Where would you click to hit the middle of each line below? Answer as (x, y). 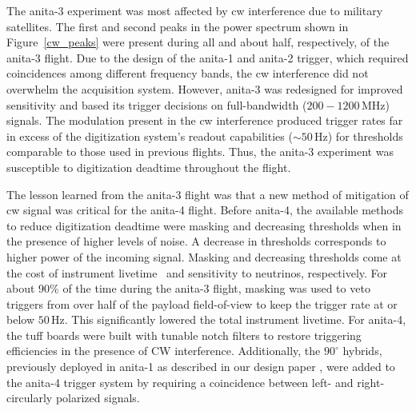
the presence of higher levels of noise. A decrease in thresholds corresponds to (196, 241)
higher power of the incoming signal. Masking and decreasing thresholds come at (204, 256)
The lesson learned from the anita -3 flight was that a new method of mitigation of (208, 194)
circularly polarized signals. (73, 398)
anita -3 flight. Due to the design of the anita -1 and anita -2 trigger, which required (208, 57)
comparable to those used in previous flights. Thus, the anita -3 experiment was (200, 152)
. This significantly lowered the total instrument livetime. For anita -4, (235, 319)
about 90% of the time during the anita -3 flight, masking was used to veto (188, 288)
